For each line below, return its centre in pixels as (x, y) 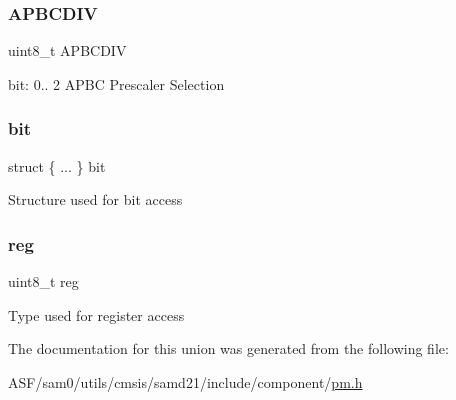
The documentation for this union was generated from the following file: (228, 348)
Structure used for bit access (95, 199)
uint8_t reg (43, 281)
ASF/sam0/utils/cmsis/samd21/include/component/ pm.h (185, 381)
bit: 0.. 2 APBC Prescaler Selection (116, 83)
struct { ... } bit (57, 165)
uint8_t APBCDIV (67, 50)
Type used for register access (96, 314)
